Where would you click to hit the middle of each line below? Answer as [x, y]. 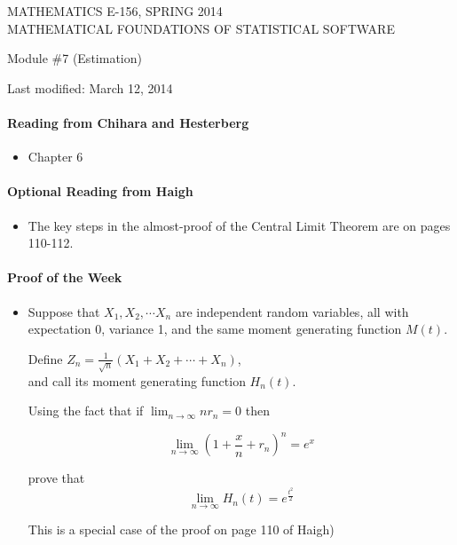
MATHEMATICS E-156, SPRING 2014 [115, 11]
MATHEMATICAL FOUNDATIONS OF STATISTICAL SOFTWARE [201, 28]
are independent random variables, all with [292, 311]
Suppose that [64, 311]
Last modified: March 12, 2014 [90, 87]
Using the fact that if [86, 411]
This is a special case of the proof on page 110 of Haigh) [181, 529]
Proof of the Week [65, 277]
